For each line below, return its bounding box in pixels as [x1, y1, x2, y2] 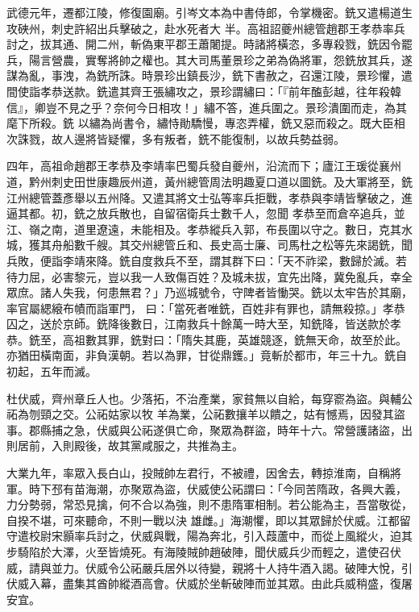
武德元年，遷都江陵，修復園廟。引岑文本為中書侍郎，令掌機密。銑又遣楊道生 [6, 4, 413, 20]
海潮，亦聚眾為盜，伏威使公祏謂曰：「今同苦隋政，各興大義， [85, 480, 407, 497]
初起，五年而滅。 [6, 363, 97, 380]
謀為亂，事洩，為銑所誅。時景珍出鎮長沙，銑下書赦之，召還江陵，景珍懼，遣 [6, 67, 413, 84]
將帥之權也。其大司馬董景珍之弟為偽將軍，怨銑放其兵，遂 [107, 51, 413, 68]
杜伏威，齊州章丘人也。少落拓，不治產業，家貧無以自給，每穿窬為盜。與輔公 [6, 389, 413, 406]
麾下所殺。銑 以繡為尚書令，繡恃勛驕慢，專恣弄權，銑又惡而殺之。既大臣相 [6, 114, 405, 131]
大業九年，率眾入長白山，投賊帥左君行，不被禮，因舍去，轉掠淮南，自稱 [6, 464, 390, 481]
